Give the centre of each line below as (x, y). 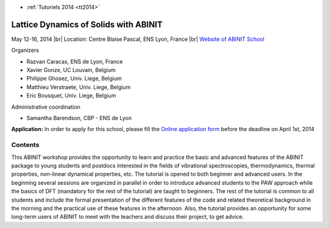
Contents (25, 145)
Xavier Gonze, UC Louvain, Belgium (71, 70)
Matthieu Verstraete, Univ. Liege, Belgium (79, 87)
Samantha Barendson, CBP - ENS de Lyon (79, 118)
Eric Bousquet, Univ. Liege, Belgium (71, 96)
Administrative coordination (46, 107)
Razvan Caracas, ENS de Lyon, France (75, 62)
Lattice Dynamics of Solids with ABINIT (87, 24)
